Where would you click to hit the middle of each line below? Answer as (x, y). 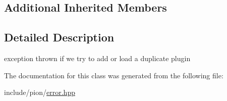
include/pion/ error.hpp (40, 92)
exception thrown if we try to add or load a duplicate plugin (97, 58)
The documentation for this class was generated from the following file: (114, 75)
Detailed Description (59, 37)
